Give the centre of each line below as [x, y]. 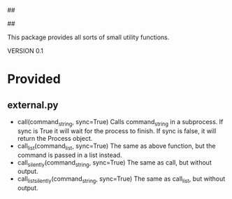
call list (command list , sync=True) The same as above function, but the [116, 146]
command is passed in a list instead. [70, 155]
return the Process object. [55, 138]
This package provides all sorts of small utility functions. [88, 37]
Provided [34, 79]
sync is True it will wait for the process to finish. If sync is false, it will [117, 131]
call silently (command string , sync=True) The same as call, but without [114, 163]
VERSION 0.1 [26, 51]
